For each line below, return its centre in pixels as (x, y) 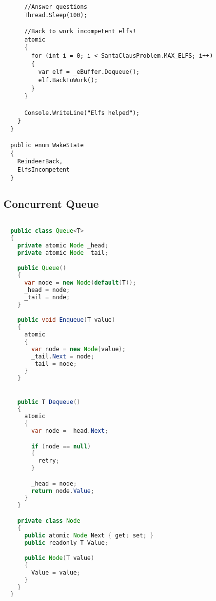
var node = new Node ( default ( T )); (80, 283)
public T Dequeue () (49, 402)
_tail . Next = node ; (63, 356)
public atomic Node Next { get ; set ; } (89, 535)
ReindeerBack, (40, 162)
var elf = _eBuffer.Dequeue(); (89, 72)
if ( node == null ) (61, 446)
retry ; (49, 461)
